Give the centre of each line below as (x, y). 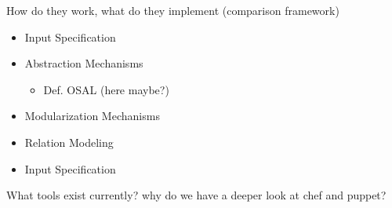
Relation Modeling (69, 142)
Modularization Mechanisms (92, 116)
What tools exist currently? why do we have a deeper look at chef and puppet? (196, 195)
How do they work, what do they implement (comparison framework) (173, 10)
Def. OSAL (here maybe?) (106, 89)
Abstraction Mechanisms (84, 63)
